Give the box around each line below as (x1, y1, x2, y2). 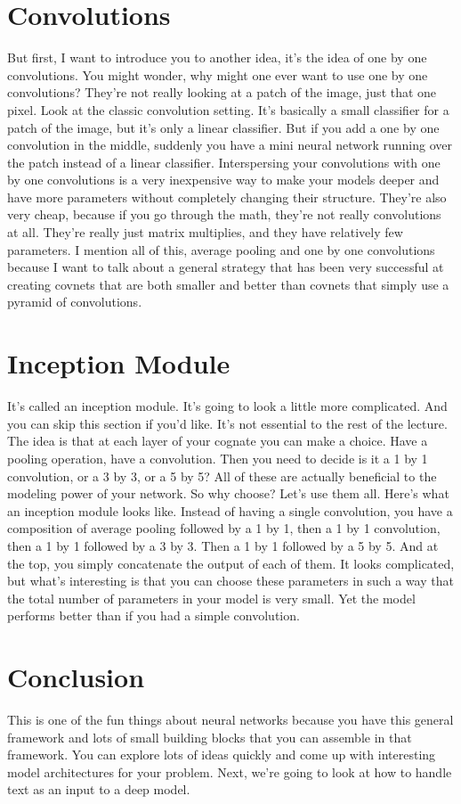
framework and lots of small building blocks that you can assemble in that (7, 727, 412, 746)
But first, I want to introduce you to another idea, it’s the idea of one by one (7, 48, 427, 67)
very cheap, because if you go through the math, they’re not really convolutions (7, 205, 441, 224)
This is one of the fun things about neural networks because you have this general (7, 710, 454, 728)
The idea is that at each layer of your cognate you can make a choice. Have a (7, 431, 428, 450)
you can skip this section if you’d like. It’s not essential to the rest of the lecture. (7, 414, 448, 432)
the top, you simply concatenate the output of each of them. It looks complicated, (7, 554, 455, 572)
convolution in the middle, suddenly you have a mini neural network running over (7, 135, 453, 154)
